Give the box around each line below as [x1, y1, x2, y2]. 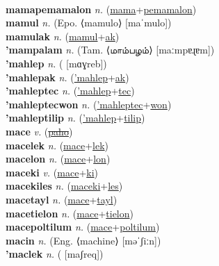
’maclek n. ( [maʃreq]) [6, 247, 104, 261]
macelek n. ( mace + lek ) [6, 138, 109, 152]
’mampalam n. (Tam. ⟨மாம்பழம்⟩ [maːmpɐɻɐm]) [6, 42, 215, 57]
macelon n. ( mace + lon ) [6, 151, 111, 166]
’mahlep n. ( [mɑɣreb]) [6, 56, 107, 70]
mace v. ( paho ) [6, 124, 73, 138]
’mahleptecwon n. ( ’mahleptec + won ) [6, 97, 172, 111]
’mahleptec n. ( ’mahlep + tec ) [6, 83, 135, 98]
